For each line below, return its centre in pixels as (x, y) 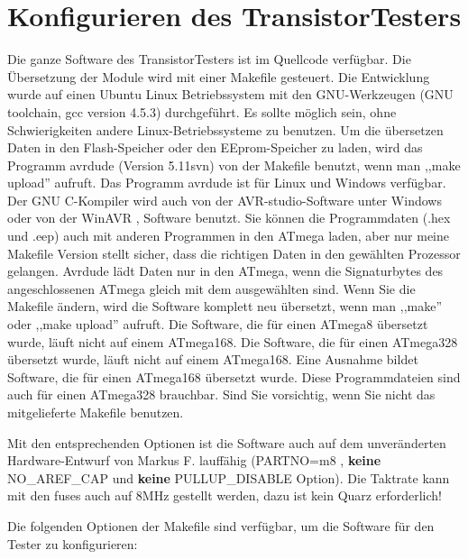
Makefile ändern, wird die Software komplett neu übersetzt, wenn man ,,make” (225, 306)
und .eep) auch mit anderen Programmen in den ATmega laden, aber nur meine (229, 236)
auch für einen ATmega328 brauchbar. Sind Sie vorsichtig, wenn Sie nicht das (221, 394)
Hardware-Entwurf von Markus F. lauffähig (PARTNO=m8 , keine (194, 460)
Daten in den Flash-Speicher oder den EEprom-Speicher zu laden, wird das (215, 147)
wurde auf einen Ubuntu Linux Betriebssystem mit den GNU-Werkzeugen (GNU (230, 94)
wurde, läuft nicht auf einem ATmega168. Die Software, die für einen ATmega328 (233, 341)
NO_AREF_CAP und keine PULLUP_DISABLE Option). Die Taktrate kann (229, 477)
